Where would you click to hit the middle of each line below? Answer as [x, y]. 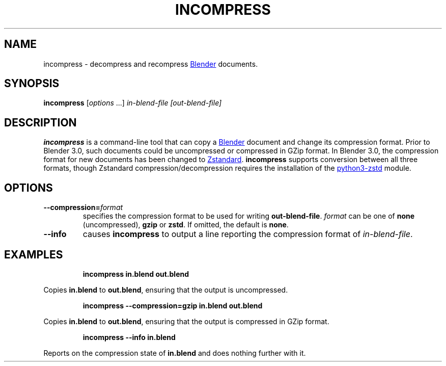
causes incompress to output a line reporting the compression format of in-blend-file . [248, 234]
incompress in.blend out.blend [136, 274]
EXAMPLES [34, 254]
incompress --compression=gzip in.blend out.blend [173, 305]
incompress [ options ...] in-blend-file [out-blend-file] [133, 103]
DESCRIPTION [40, 122]
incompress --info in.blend [129, 337]
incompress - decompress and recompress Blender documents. [151, 64]
